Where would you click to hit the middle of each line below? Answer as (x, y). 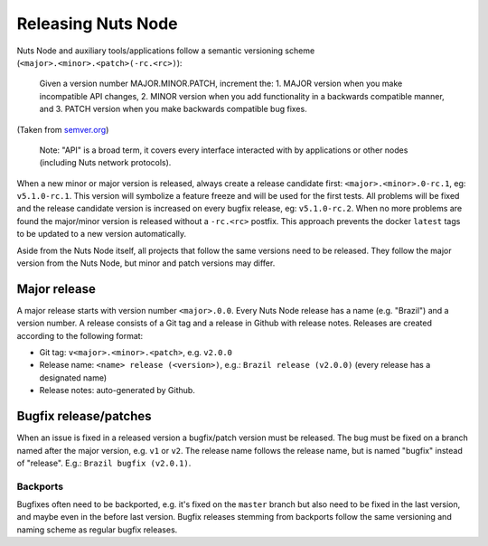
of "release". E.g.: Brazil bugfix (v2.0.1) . (104, 463)
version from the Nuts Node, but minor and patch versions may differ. (146, 263)
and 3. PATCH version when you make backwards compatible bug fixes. (173, 109)
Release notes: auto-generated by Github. (117, 391)
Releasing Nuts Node (97, 24)
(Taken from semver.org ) (63, 129)
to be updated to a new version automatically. (102, 234)
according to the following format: (80, 335)
